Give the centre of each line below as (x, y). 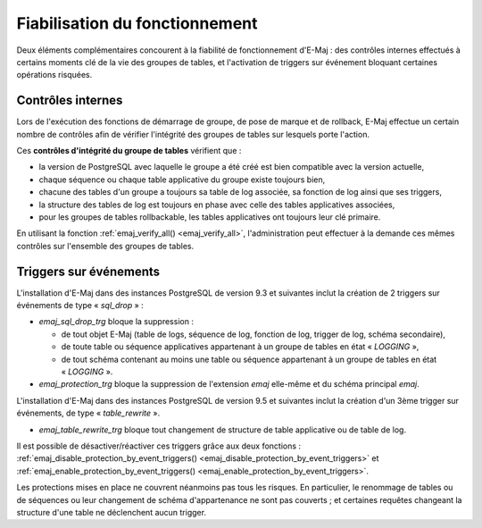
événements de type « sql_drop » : (80, 306)
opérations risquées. (54, 75)
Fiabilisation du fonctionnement (137, 23)
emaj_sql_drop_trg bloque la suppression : (116, 322)
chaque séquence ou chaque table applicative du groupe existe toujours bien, (182, 180)
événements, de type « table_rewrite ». (88, 413)
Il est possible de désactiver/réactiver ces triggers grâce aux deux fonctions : (159, 446)
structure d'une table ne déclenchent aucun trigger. (112, 512)
